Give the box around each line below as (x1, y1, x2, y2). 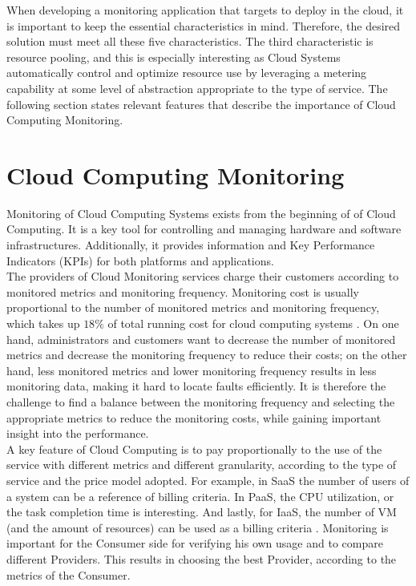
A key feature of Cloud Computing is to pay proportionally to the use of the (6, 440, 382, 457)
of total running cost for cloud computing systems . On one (107, 315, 399, 332)
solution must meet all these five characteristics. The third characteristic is (6, 33, 374, 50)
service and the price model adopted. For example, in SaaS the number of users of (6, 471, 410, 488)
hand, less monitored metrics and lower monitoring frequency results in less (6, 362, 377, 378)
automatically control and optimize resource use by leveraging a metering (6, 64, 367, 81)
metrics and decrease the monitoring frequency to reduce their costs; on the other (6, 346, 407, 363)
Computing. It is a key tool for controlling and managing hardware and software (6, 220, 402, 237)
